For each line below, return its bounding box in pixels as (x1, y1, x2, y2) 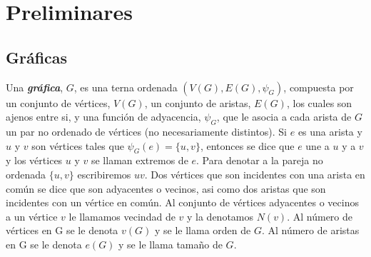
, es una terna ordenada (73, 79, 178, 94)
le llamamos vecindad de (68, 208, 176, 223)
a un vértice (6, 208, 58, 223)
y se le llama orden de (154, 223, 251, 238)
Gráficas (6, 46, 68, 68)
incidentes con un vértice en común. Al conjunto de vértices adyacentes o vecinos (6, 195, 359, 210)
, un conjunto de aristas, (144, 95, 251, 110)
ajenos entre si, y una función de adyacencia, (6, 109, 201, 124)
